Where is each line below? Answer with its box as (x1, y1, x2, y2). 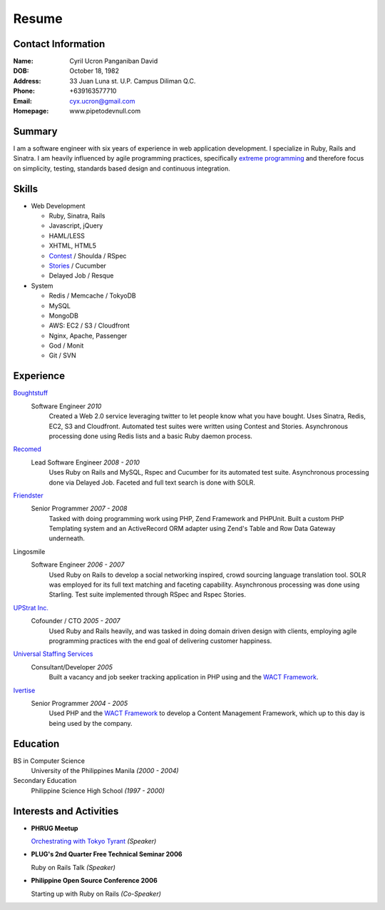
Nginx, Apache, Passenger (48, 331, 128, 340)
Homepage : (13, 107, 49, 116)
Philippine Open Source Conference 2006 (31, 876, 158, 885)
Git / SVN (48, 351, 76, 360)
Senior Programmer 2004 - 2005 (31, 699, 128, 707)
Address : (13, 76, 41, 85)
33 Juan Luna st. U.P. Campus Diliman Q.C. (69, 76, 196, 85)
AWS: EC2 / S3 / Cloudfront (48, 321, 130, 330)
